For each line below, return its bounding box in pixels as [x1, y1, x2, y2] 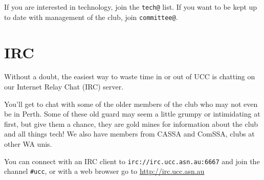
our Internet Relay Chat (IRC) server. [4, 81, 124, 92]
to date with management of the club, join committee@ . [4, 11, 178, 22]
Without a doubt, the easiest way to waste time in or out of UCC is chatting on [4, 71, 255, 82]
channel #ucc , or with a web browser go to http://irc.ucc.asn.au [4, 166, 205, 176]
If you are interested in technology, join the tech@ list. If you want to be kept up [4, 2, 257, 12]
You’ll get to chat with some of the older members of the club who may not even [4, 98, 258, 109]
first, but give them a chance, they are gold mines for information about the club [4, 118, 258, 129]
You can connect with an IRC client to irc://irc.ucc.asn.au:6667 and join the [4, 155, 260, 166]
